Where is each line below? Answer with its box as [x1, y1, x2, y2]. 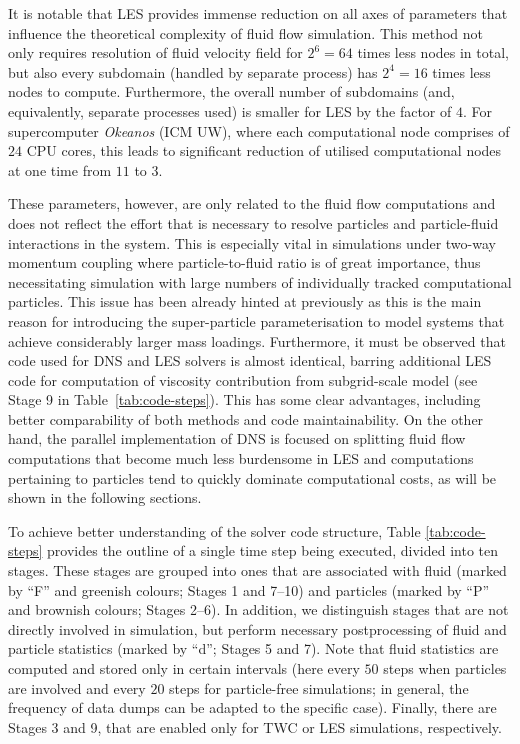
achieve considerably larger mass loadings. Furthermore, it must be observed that [8, 330, 506, 351]
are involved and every [8, 677, 146, 698]
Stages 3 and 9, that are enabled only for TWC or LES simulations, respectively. [8, 716, 502, 737]
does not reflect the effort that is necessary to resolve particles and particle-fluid [8, 212, 499, 233]
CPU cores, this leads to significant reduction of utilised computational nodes [26, 140, 502, 161]
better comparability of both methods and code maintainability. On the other [8, 408, 484, 429]
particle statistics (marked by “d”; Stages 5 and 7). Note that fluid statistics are [8, 638, 499, 659]
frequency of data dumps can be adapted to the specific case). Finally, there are [8, 697, 497, 718]
